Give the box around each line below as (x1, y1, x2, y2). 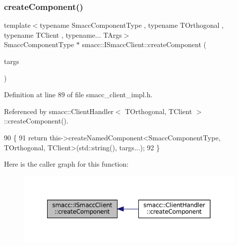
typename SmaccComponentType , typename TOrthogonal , (40, 20, 224, 30)
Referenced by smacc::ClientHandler (4, 106, 114, 116)
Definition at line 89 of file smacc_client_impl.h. (4, 89, 153, 100)
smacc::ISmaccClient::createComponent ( (82, 39, 207, 50)
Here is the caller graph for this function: (4, 159, 129, 169)
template (4, 20, 31, 30)
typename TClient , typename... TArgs (4, 29, 122, 40)
